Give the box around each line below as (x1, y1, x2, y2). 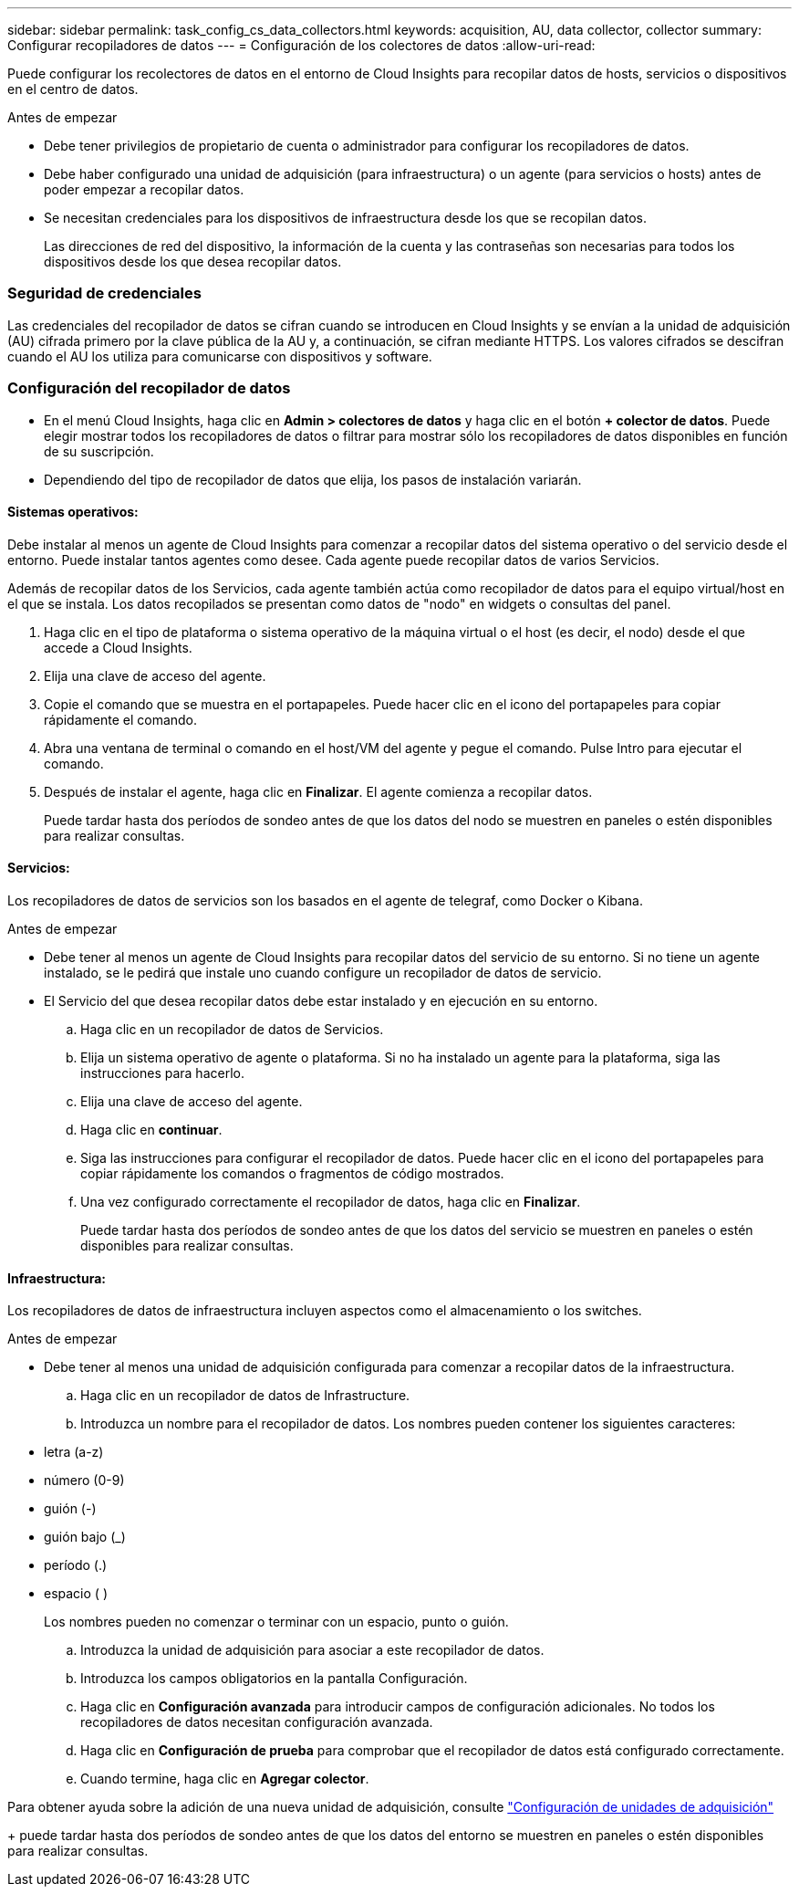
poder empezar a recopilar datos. (44, 182, 244, 197)
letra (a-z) (44, 1444, 104, 1460)
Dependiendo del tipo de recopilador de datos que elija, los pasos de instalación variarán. (44, 471, 582, 487)
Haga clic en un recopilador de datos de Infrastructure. (80, 1387, 410, 1404)
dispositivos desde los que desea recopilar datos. (44, 254, 342, 269)
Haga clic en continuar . (80, 1121, 223, 1137)
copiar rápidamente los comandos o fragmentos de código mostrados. (80, 1165, 504, 1181)
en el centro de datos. (7, 81, 139, 97)
